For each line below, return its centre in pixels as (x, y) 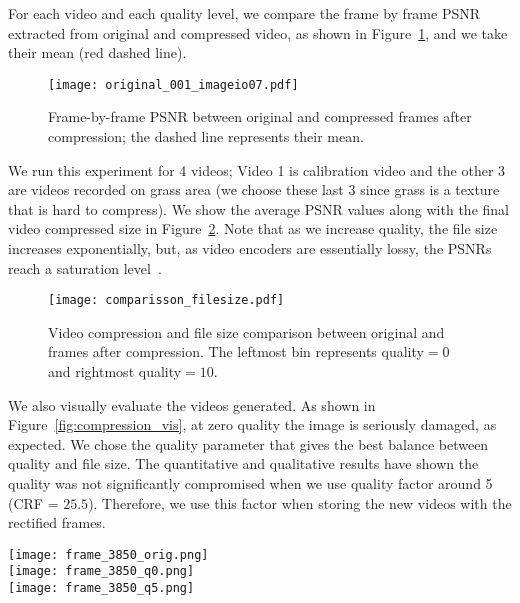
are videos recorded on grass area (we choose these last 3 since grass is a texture (254, 189)
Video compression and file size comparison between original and (246, 331)
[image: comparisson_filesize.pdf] (166, 300)
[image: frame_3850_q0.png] (101, 571)
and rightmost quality (115, 371)
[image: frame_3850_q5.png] (101, 588)
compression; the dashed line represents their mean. (206, 136)
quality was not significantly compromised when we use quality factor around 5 (250, 483)
